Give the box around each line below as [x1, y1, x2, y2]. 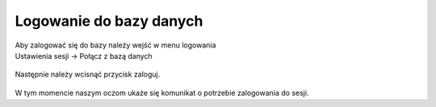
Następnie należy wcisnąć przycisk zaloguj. [15, 69, 161, 80]
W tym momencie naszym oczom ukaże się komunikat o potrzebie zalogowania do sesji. [15, 88, 309, 97]
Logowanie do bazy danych [15, 12, 203, 30]
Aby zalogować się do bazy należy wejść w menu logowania [15, 40, 216, 50]
